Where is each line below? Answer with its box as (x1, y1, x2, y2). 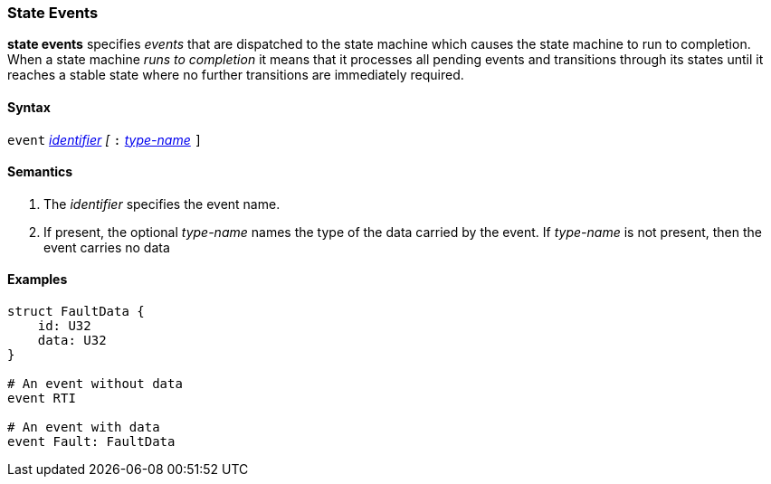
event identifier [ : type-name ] (7, 131, 203, 147)
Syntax (7, 99, 51, 115)
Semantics (7, 164, 73, 180)
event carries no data (43, 239, 170, 255)
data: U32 (37, 333, 107, 348)
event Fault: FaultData (7, 434, 176, 450)
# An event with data (7, 420, 160, 435)
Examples (7, 271, 68, 288)
